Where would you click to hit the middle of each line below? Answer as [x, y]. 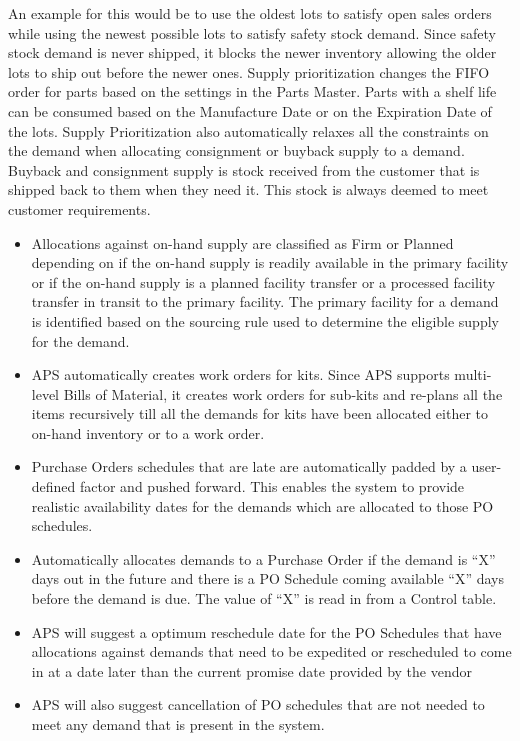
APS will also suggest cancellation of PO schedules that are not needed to [258, 704]
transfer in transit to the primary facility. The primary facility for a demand [265, 301]
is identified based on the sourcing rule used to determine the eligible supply [265, 320]
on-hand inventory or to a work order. [148, 432]
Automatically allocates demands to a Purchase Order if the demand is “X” [263, 558]
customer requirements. [79, 208]
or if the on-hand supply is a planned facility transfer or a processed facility [263, 281]
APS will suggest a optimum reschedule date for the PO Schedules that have [266, 631]
